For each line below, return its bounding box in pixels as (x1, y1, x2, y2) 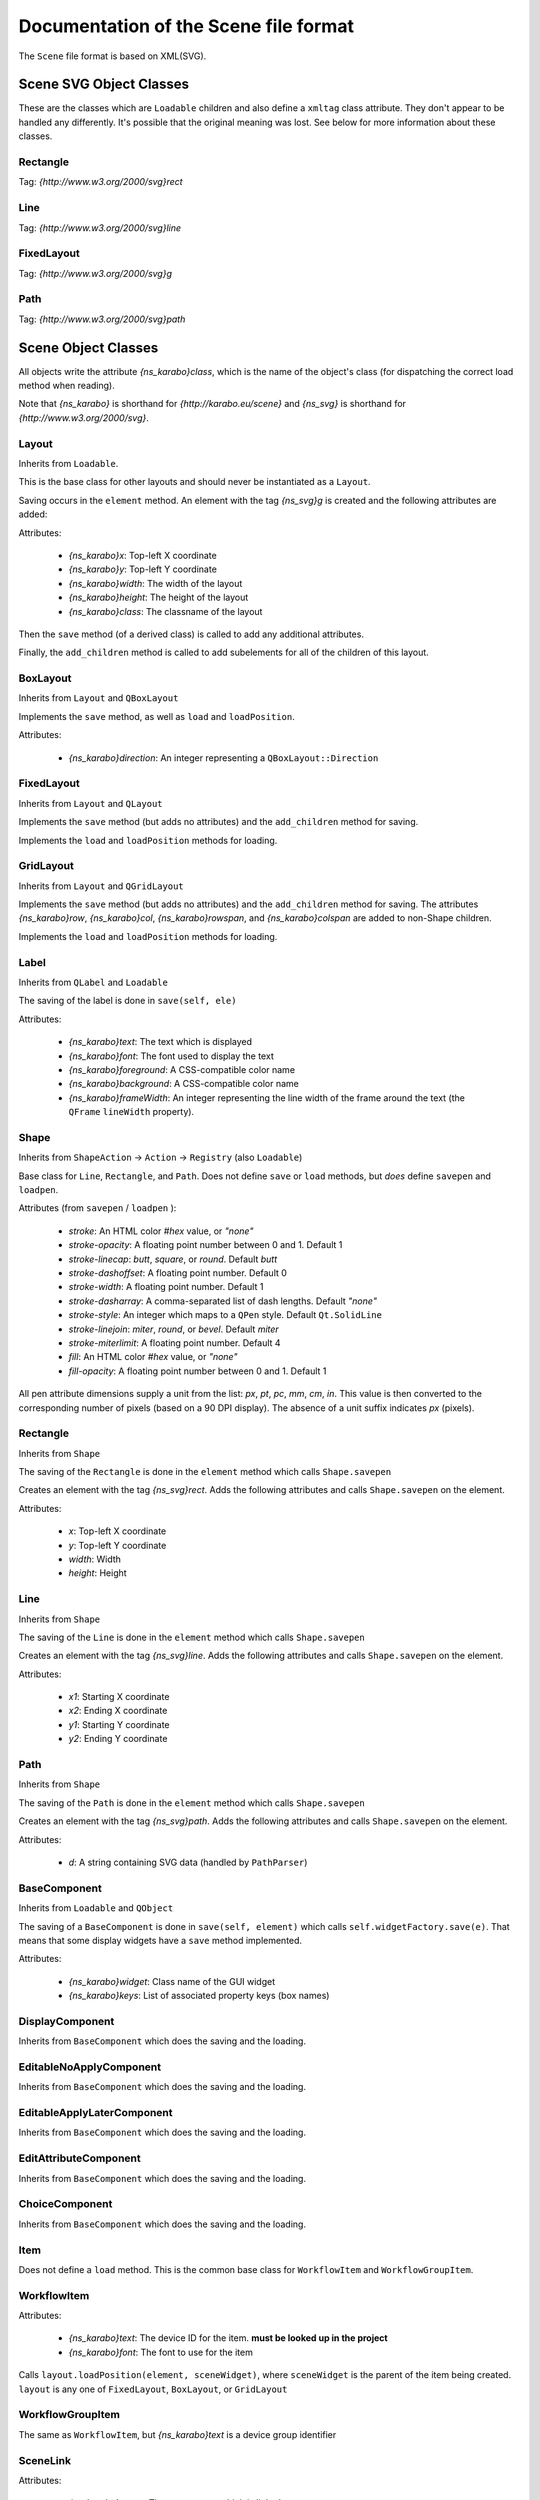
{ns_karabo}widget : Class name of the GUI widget (68, 1975, 276, 1987)
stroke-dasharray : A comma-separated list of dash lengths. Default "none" (68, 1295, 377, 1307)
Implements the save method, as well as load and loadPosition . (18, 710, 295, 722)
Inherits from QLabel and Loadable (18, 976, 169, 988)
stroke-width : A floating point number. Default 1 (68, 1281, 264, 1293)
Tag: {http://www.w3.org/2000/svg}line (18, 221, 182, 234)
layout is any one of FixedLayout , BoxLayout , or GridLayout (18, 2383, 288, 2395)
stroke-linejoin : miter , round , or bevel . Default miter (68, 1323, 279, 1335)
